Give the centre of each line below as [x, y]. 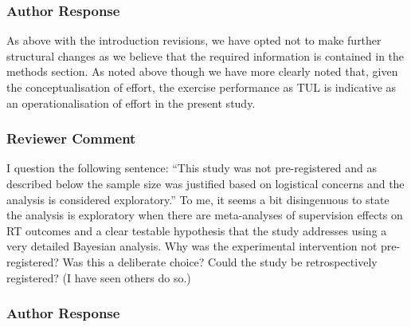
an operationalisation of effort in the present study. [131, 102]
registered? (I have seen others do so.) [99, 277]
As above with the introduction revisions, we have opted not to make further [194, 40]
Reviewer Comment [71, 138]
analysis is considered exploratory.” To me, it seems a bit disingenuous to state [198, 199]
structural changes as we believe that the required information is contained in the [205, 55]
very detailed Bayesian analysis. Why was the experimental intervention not [192, 246]
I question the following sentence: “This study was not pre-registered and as [192, 168]
